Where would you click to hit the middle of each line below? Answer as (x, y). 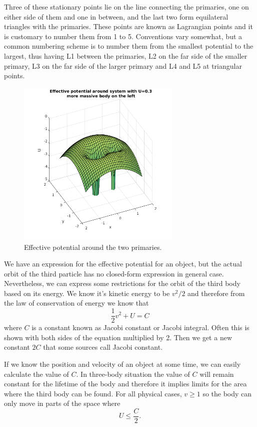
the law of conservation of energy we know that (76, 303)
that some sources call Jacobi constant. (103, 347)
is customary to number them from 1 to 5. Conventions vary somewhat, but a (123, 36)
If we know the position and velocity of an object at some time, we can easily (122, 364)
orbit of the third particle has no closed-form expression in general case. (114, 273)
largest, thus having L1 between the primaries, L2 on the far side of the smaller (126, 55)
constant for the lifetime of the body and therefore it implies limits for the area (125, 384)
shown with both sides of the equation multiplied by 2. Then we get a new (118, 337)
